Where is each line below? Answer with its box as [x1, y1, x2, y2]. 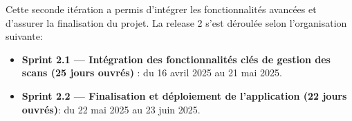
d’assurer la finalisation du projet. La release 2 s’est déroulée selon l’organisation [6, 15, 347, 30]
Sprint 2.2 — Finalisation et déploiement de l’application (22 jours [21, 88, 347, 102]
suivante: [6, 29, 43, 43]
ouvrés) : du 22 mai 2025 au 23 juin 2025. [21, 102, 201, 116]
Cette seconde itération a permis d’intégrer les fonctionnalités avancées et [6, 2, 317, 16]
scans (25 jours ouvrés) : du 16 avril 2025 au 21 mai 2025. [21, 65, 282, 80]
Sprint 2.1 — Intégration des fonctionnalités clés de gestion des [21, 52, 331, 66]
